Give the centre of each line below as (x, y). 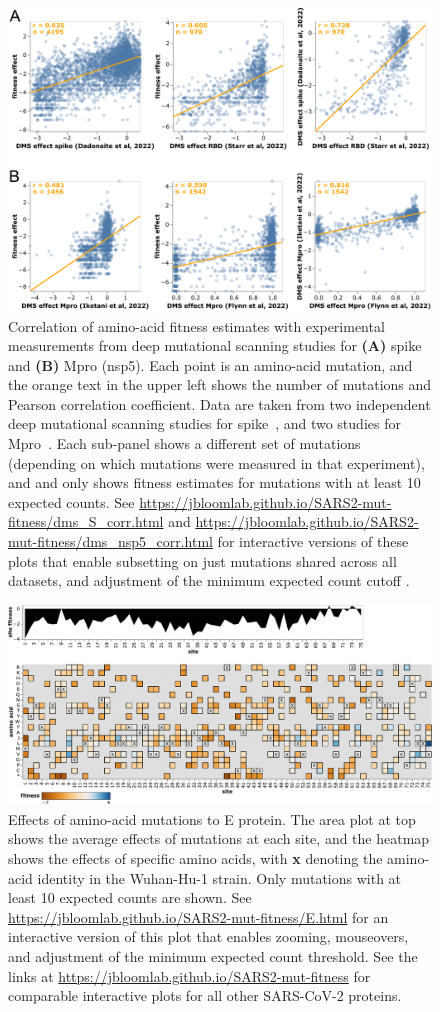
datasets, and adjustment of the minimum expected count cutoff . (209, 580)
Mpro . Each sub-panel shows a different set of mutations (184, 443)
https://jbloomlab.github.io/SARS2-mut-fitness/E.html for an (198, 916)
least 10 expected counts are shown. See (130, 897)
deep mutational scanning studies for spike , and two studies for (204, 423)
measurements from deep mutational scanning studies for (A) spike (215, 345)
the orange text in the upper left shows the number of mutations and (220, 384)
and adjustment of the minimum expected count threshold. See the (213, 955)
